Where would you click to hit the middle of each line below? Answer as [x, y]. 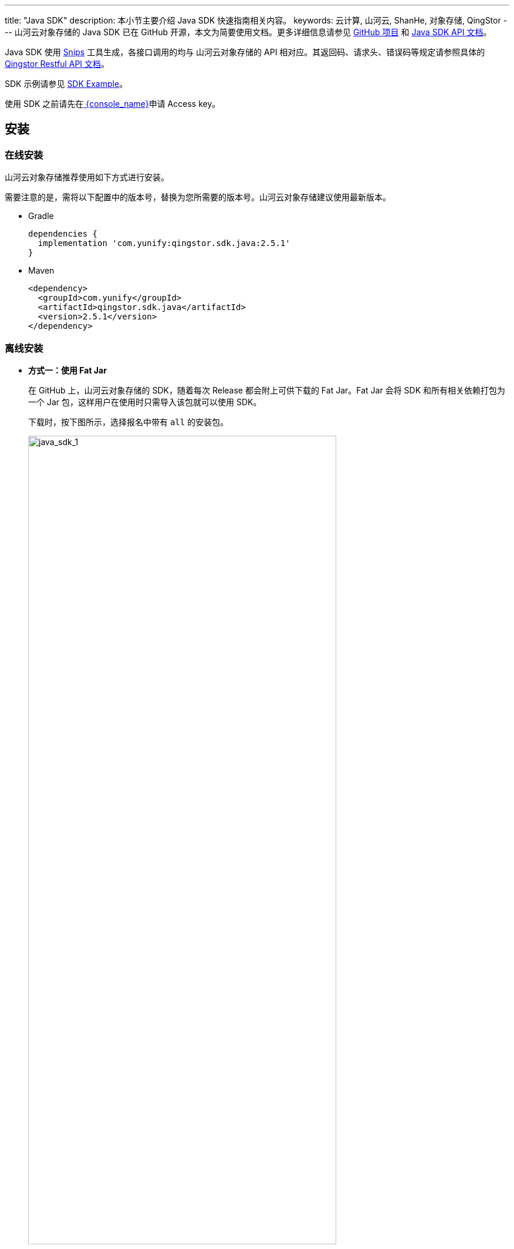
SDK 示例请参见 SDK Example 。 [66, 84]
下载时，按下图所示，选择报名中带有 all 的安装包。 [128, 422]
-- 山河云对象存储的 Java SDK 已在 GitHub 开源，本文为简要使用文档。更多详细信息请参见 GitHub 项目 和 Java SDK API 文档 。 [248, 32]
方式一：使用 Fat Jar [67, 370]
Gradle [41, 216]
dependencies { [63, 234]
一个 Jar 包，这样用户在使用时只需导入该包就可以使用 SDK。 [145, 402]
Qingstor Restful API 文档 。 [57, 64]
